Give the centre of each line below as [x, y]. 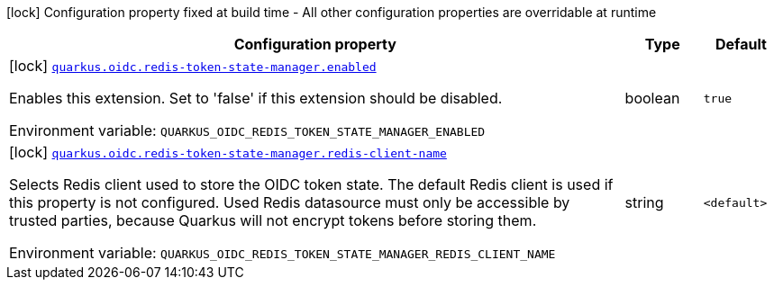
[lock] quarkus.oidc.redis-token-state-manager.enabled [193, 66]
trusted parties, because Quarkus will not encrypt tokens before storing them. [273, 220]
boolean [652, 98]
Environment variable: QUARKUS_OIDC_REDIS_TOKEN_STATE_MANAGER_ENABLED [247, 130]
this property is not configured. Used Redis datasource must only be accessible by [290, 202]
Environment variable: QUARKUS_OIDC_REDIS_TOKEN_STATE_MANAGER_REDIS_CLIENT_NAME [282, 253]
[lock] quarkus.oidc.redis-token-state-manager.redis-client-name [228, 152]
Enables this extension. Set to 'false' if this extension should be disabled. [256, 98]
